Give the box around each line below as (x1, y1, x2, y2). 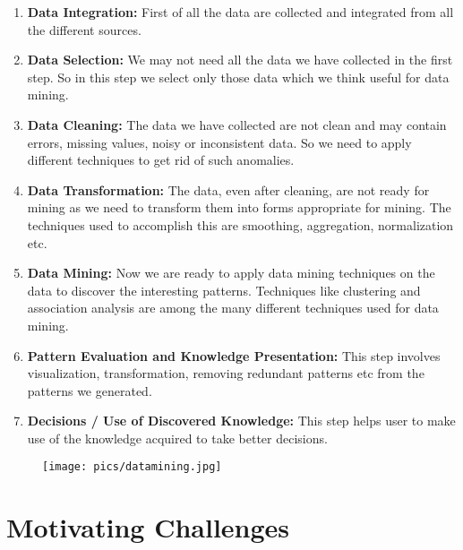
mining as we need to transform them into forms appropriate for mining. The (27, 198, 451, 217)
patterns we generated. (27, 381, 152, 400)
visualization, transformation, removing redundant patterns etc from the (27, 364, 424, 382)
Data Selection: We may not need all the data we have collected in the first (27, 50, 453, 69)
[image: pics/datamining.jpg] (42, 460, 222, 474)
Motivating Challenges (6, 509, 290, 546)
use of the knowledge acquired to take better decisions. (27, 428, 328, 447)
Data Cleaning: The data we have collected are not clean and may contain (27, 115, 447, 133)
